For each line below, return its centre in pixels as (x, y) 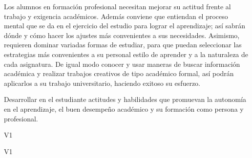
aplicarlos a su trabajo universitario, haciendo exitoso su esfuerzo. (102, 83)
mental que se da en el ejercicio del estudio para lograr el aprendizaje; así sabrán (125, 26)
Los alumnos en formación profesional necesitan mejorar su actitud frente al (117, 6)
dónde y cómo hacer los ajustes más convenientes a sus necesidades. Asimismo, (122, 35)
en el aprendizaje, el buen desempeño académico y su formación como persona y (124, 109)
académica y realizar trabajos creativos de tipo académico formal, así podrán (119, 73)
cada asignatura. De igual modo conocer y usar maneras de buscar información (122, 64)
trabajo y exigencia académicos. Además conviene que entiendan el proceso (116, 16)
